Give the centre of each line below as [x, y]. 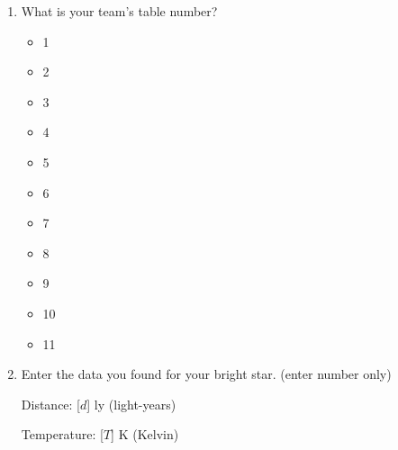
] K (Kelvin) [145, 434]
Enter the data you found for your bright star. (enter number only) [206, 374]
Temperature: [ [62, 434]
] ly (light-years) [131, 404]
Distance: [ [51, 404]
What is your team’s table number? [119, 11]
